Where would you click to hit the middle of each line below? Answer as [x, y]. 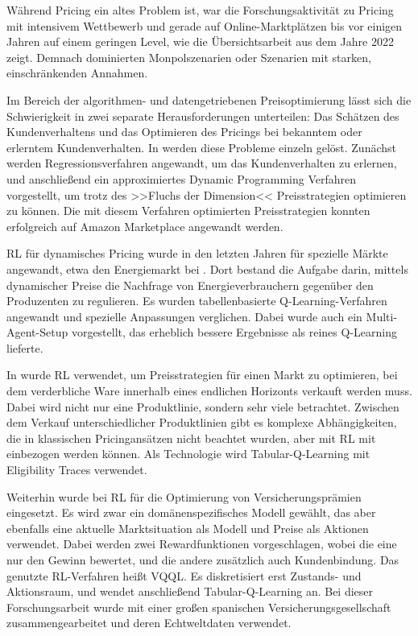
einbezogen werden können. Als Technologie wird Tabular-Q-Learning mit [188, 454]
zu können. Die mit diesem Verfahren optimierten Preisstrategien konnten [188, 211]
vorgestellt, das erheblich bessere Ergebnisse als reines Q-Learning [234, 332]
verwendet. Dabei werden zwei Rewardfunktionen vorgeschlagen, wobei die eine [202, 544]
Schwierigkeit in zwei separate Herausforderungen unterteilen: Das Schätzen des [203, 116]
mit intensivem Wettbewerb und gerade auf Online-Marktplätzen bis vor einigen [205, 25]
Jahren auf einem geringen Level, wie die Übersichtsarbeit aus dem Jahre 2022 [200, 41]
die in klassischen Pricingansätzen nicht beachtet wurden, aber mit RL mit [191, 438]
